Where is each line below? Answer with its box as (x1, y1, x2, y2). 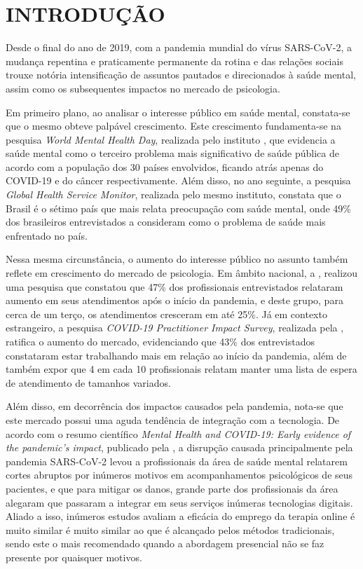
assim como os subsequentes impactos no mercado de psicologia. (6, 81, 280, 95)
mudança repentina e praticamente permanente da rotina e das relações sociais (6, 53, 343, 68)
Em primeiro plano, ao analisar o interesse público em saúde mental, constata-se (6, 104, 350, 119)
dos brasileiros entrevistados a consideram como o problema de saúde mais (6, 214, 326, 229)
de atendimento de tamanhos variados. (6, 375, 171, 390)
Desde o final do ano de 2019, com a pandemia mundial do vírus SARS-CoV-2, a (6, 40, 352, 55)
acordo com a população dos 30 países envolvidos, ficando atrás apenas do (6, 159, 324, 174)
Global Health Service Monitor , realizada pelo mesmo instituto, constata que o (6, 187, 341, 202)
